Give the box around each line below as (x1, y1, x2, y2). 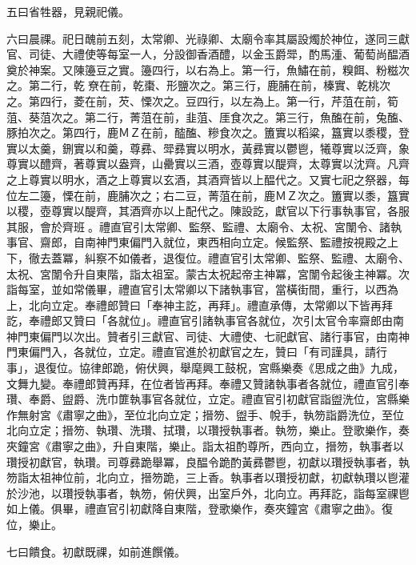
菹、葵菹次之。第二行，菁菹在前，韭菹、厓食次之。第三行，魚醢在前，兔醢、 (6, 108, 410, 125)
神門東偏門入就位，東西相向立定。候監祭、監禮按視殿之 (95, 234, 387, 250)
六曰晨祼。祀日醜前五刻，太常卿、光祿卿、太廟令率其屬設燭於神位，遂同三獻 (6, 30, 410, 46)
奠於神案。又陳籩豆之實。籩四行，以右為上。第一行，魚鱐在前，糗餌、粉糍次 (6, 61, 410, 78)
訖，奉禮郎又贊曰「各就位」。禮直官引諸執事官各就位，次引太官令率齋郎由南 (6, 312, 404, 329)
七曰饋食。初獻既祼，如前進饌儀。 (6, 543, 186, 559)
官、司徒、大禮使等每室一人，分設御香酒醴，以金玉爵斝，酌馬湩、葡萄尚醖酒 (6, 46, 410, 62)
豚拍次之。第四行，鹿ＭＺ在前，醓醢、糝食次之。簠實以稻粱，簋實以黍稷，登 (6, 124, 410, 141)
